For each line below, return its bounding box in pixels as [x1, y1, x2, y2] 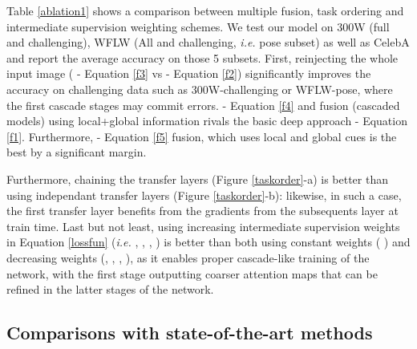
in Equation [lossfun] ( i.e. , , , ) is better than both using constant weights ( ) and [6, 233, 411, 250]
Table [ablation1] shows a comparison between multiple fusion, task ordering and [6, 2, 404, 18]
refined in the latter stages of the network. [6, 281, 214, 298]
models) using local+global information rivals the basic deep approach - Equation [6, 112, 407, 129]
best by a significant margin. [6, 144, 147, 160]
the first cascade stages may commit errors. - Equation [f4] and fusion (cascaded [6, 96, 400, 113]
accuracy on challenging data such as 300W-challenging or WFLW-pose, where [6, 80, 393, 97]
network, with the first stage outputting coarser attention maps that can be [6, 265, 378, 282]
